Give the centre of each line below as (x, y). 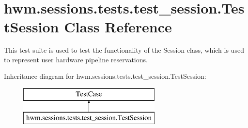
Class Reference (118, 27)
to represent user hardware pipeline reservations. (76, 59)
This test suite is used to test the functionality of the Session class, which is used (124, 50)
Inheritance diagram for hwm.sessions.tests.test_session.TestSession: (105, 76)
